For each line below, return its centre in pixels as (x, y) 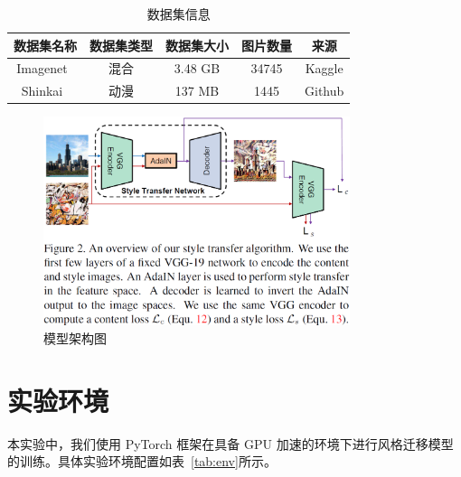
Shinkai (42, 91)
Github (325, 91)
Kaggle (324, 68)
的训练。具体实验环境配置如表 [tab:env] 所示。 (142, 461)
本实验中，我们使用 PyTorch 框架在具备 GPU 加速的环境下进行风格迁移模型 (230, 443)
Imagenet (42, 68)
